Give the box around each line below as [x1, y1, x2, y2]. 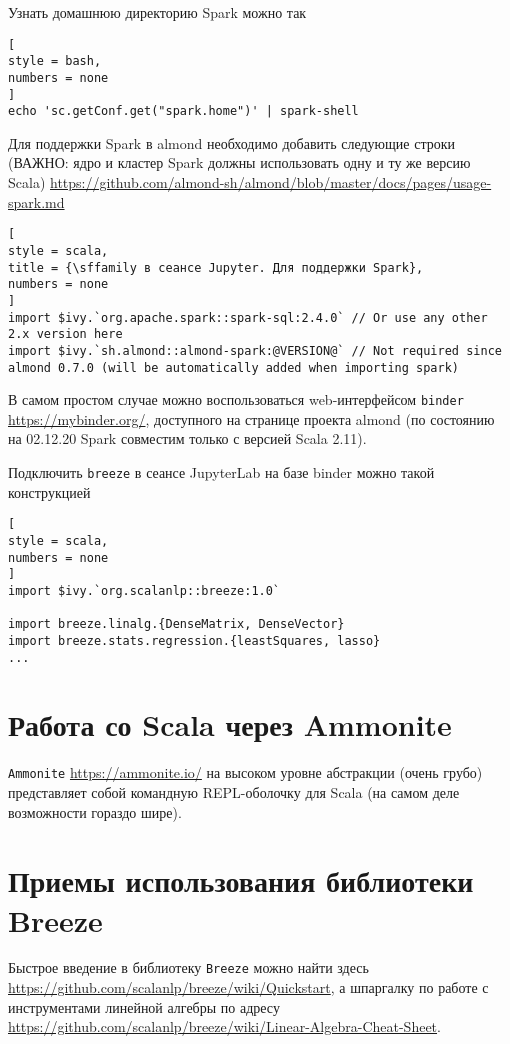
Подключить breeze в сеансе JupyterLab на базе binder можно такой [8, 462, 435, 482]
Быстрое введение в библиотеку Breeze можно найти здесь [8, 957, 369, 978]
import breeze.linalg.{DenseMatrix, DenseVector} [8, 617, 345, 632]
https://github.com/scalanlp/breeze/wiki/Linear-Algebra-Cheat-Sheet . [8, 1016, 441, 1037]
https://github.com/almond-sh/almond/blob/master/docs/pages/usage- [50, 172, 492, 193]
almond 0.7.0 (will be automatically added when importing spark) [8, 360, 460, 375]
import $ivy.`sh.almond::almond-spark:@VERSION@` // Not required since [8, 343, 502, 358]
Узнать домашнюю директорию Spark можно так [8, 2, 307, 22]
